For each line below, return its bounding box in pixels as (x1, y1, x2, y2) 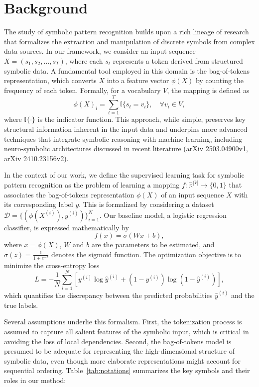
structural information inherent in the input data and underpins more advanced (4, 124, 248, 134)
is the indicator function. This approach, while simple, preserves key (37, 114, 246, 124)
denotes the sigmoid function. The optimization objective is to (51, 249, 242, 259)
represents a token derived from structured (113, 55, 243, 66)
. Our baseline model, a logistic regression (99, 209, 227, 220)
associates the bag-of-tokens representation (4, 189, 134, 199)
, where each (65, 55, 103, 66)
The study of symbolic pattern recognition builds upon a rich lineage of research (4, 26, 249, 37)
